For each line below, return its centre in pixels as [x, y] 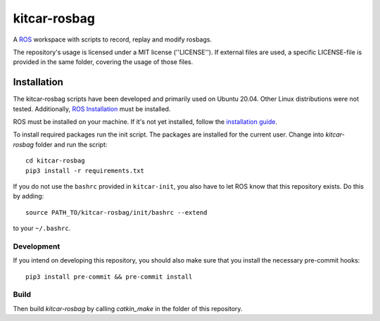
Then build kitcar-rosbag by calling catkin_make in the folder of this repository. [128, 308]
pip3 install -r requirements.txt [85, 170]
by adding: [28, 196]
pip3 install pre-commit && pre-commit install [109, 277]
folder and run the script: [71, 144]
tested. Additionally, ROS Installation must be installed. [92, 108]
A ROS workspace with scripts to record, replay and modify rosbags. [113, 39]
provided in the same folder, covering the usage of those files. [103, 62]
